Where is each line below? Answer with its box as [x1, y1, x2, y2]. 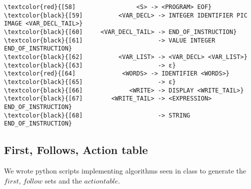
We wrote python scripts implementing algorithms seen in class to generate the [4, 165, 246, 176]
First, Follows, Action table [4, 142, 148, 157]
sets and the [44, 175, 82, 185]
